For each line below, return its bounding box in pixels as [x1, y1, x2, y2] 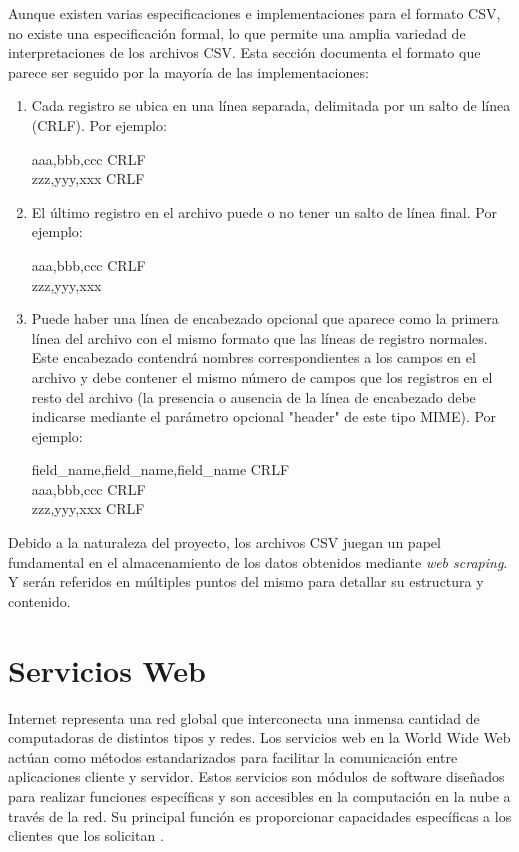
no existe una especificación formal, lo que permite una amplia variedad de [8, 22, 466, 43]
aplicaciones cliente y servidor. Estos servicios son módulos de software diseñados [8, 766, 505, 787]
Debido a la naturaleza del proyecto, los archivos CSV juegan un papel [8, 532, 441, 553]
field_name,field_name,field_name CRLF [31, 459, 290, 480]
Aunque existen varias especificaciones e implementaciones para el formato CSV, [8, 3, 501, 23]
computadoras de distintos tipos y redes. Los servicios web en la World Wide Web [8, 727, 511, 748]
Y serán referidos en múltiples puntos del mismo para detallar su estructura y [8, 571, 484, 592]
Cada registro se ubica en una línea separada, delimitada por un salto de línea [31, 95, 511, 116]
